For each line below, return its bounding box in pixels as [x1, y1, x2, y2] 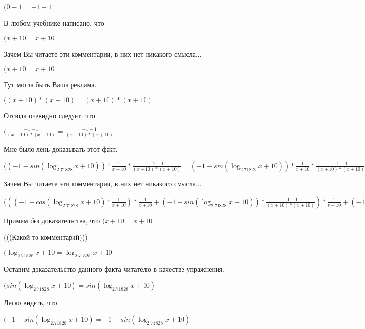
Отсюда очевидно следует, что [4, 110, 95, 120]
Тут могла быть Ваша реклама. [4, 79, 97, 90]
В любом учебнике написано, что [4, 18, 104, 28]
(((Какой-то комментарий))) [4, 232, 88, 242]
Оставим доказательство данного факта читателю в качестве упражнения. [4, 263, 224, 274]
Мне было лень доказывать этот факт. [4, 144, 118, 154]
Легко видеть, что [4, 297, 57, 308]
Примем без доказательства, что [4, 215, 100, 225]
